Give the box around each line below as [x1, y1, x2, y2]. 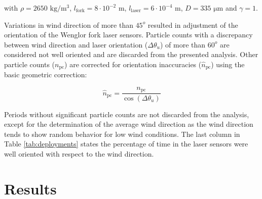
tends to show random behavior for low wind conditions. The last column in [4, 128, 240, 139]
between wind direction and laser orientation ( [4, 39, 148, 49]
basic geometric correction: [4, 69, 87, 80]
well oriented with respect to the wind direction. [4, 148, 154, 159]
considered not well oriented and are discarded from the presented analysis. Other [4, 49, 258, 60]
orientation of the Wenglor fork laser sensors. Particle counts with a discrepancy [4, 29, 253, 40]
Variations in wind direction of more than [4, 19, 133, 30]
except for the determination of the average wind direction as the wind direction [4, 119, 253, 129]
